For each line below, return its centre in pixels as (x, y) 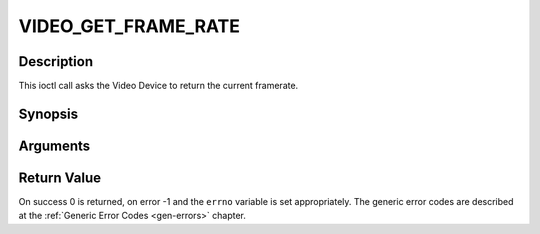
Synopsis (48, 113)
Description (56, 61)
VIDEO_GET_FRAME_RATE (129, 26)
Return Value (60, 177)
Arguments (54, 145)
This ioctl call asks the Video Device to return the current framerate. (158, 86)
